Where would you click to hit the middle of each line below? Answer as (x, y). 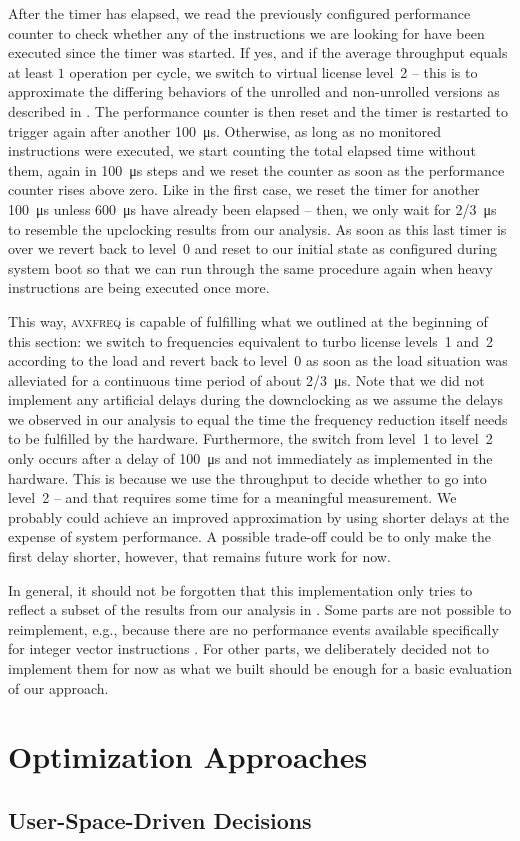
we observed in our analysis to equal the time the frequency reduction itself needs (258, 418)
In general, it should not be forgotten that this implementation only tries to (240, 589)
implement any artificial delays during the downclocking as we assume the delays (256, 399)
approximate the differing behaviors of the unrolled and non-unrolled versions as (254, 91)
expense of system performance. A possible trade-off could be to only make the (250, 536)
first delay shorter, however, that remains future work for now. (199, 556)
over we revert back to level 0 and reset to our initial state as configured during (252, 248)
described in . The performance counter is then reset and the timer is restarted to (258, 110)
